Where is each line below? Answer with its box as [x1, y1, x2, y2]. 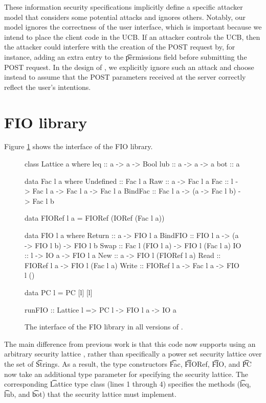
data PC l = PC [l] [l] [25, 287, 93, 297]
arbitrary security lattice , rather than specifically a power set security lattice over [4, 348, 262, 359]
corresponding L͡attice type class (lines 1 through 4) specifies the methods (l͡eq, [4, 378, 251, 389]
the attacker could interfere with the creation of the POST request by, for [4, 41, 235, 52]
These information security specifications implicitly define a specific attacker [4, 2, 243, 12]
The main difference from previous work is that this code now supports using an [4, 338, 256, 349]
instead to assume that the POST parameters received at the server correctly [4, 72, 246, 82]
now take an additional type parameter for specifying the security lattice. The [4, 368, 249, 379]
